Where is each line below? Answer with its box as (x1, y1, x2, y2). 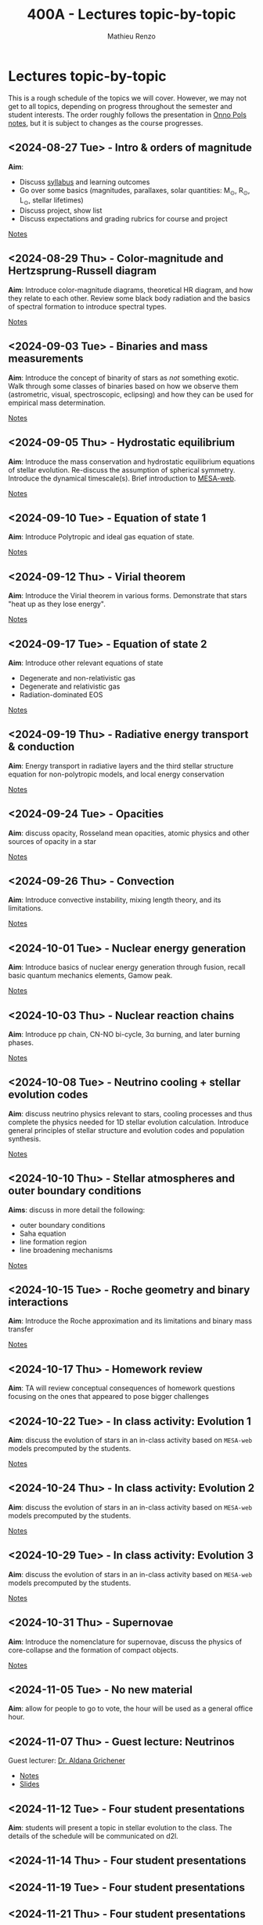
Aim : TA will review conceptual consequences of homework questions (8, 1383, 236, 1393)
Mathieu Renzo (106, 31, 157, 41)
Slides (19, 1780, 40, 1789)
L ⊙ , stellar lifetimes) (19, 195, 84, 207)
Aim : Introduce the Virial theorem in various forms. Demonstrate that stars (8, 591, 247, 601)
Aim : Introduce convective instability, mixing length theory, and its (8, 895, 222, 904)
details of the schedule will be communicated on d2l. (8, 1831, 178, 1840)
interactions (8, 1295, 69, 1309)
